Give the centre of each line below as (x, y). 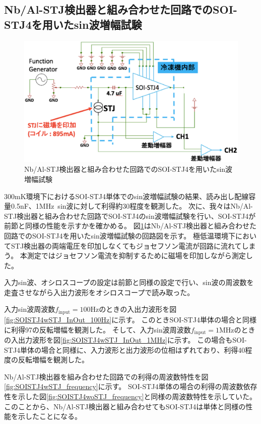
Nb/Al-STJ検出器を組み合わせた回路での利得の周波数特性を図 (106, 376)
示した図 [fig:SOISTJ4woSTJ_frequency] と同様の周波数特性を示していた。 (137, 396)
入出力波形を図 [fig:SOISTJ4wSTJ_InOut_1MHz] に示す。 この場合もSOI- (129, 339)
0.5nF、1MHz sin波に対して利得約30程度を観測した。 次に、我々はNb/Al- (132, 206)
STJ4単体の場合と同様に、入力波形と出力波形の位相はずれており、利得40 (125, 349)
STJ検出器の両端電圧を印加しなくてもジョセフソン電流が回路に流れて (126, 245)
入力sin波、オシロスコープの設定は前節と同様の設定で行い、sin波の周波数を (129, 282)
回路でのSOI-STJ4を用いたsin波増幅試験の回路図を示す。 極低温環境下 (120, 235)
